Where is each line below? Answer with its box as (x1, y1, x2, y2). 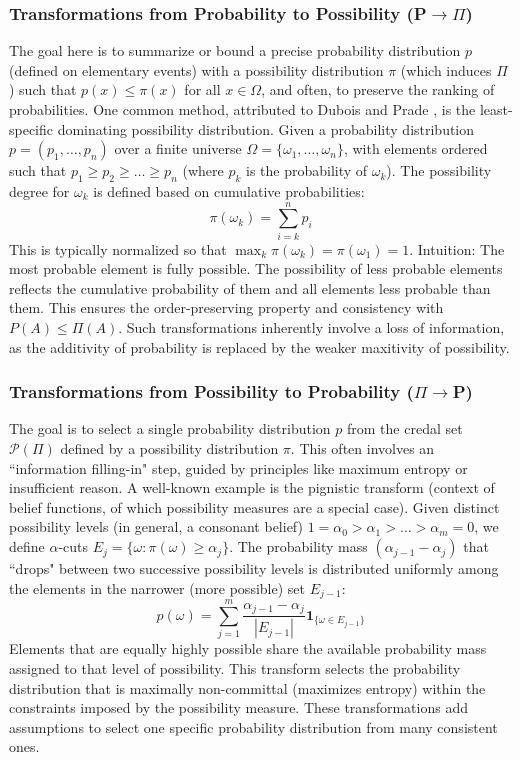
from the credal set (347, 418, 463, 439)
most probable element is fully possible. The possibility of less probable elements (9, 258, 503, 279)
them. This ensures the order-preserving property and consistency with (9, 297, 444, 318)
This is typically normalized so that (9, 238, 227, 259)
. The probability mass (229, 536, 368, 557)
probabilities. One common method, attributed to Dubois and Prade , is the (9, 99, 476, 119)
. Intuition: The (409, 238, 505, 259)
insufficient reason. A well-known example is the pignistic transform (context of (9, 477, 495, 498)
